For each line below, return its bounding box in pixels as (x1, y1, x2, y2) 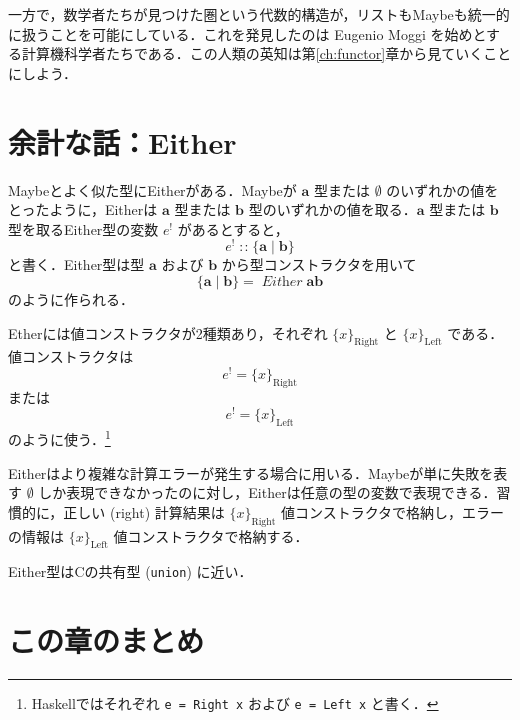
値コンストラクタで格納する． (113, 525, 309, 546)
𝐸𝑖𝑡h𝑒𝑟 (261, 274, 303, 289)
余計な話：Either (8, 121, 237, 162)
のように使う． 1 (8, 426, 111, 449)
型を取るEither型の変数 (8, 218, 159, 239)
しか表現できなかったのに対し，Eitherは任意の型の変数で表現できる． (38, 482, 497, 503)
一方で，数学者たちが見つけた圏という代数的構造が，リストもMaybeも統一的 (8, 4, 510, 24)
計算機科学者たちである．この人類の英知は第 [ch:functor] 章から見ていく (21, 43, 484, 64)
